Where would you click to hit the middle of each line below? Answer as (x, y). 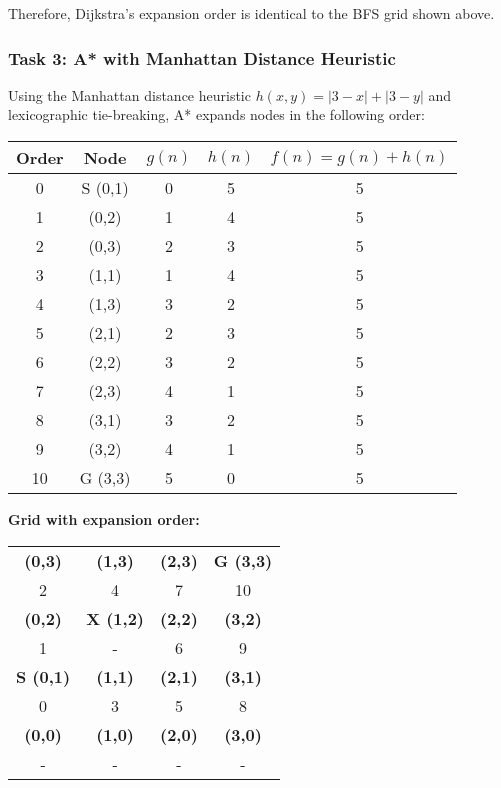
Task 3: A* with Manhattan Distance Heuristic (202, 57)
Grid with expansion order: (104, 519)
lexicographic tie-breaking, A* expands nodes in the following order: (216, 114)
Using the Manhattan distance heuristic (129, 94)
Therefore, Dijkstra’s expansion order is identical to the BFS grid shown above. (251, 13)
